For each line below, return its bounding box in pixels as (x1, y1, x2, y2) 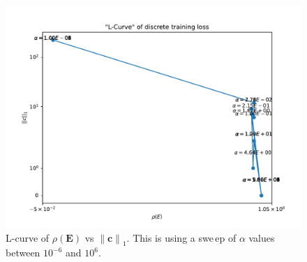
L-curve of (6, 230, 50, 245)
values (248, 230, 275, 245)
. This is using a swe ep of (126, 230, 237, 245)
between (6, 245, 40, 260)
